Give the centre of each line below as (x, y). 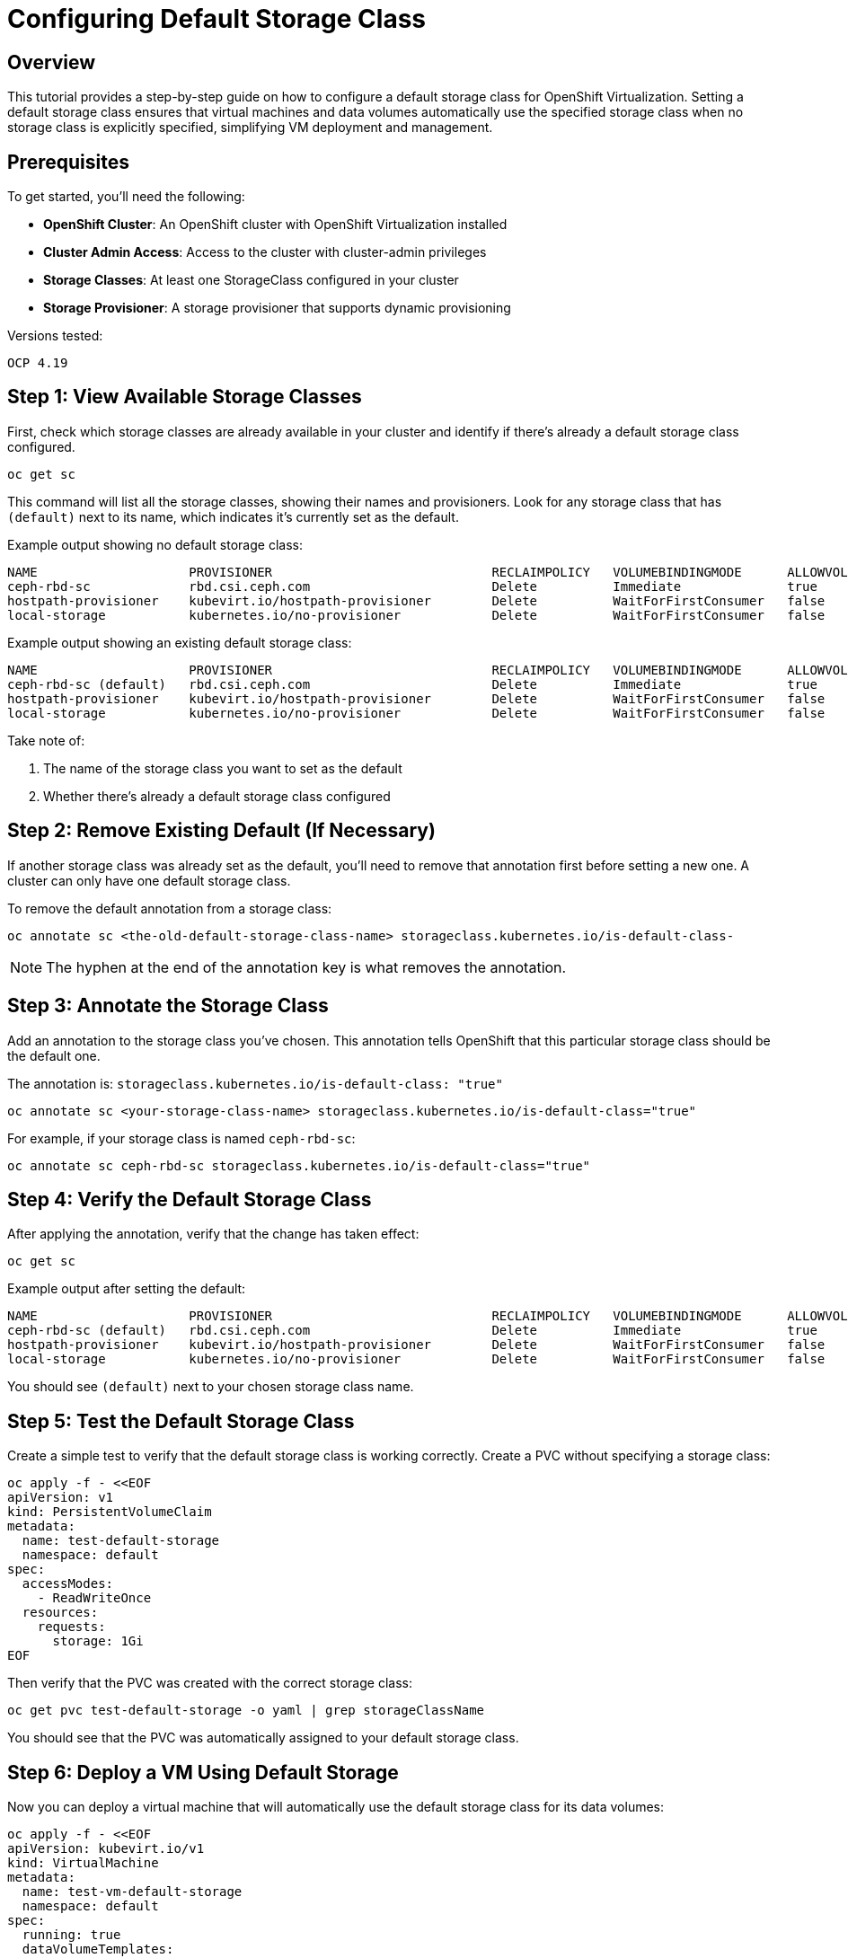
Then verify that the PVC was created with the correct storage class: (210, 1683)
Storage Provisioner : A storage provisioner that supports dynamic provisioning (277, 308)
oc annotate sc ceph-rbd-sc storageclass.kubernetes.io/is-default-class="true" (299, 1165)
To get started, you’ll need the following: (126, 197)
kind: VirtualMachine (83, 1863)
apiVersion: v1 (61, 1498)
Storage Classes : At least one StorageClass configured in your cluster (251, 280)
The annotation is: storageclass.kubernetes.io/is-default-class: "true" (255, 1083)
